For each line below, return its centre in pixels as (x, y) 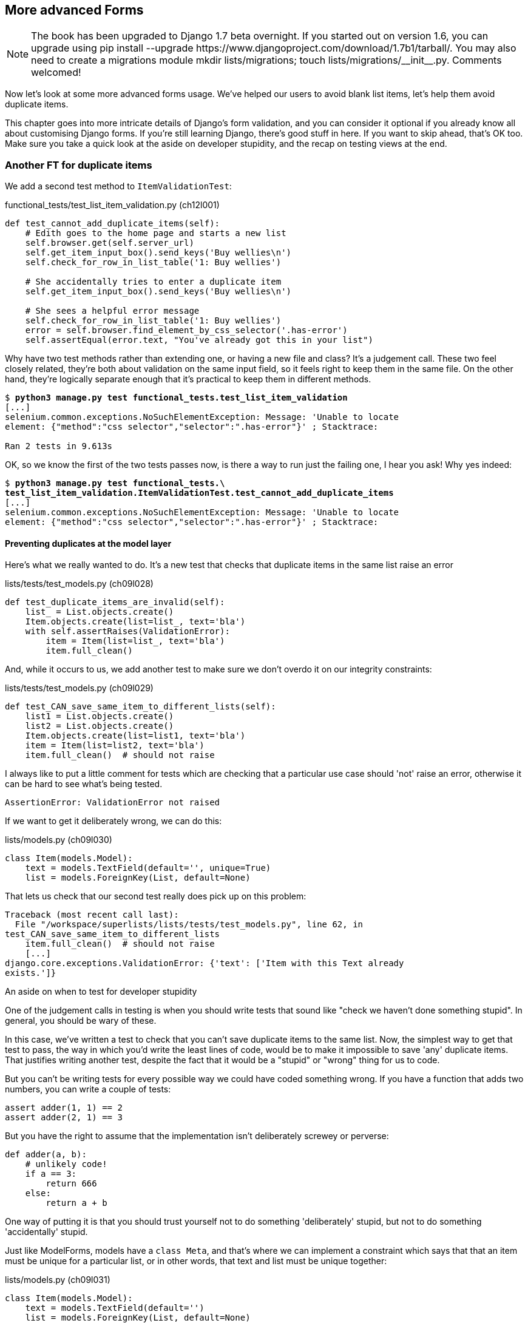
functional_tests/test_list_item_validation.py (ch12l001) (112, 205)
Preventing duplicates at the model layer (88, 543)
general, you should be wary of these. (81, 1021)
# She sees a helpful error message (112, 311)
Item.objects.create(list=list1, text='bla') (135, 736)
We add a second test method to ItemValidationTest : (118, 186)
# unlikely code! (66, 1164)
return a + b (76, 1203)
